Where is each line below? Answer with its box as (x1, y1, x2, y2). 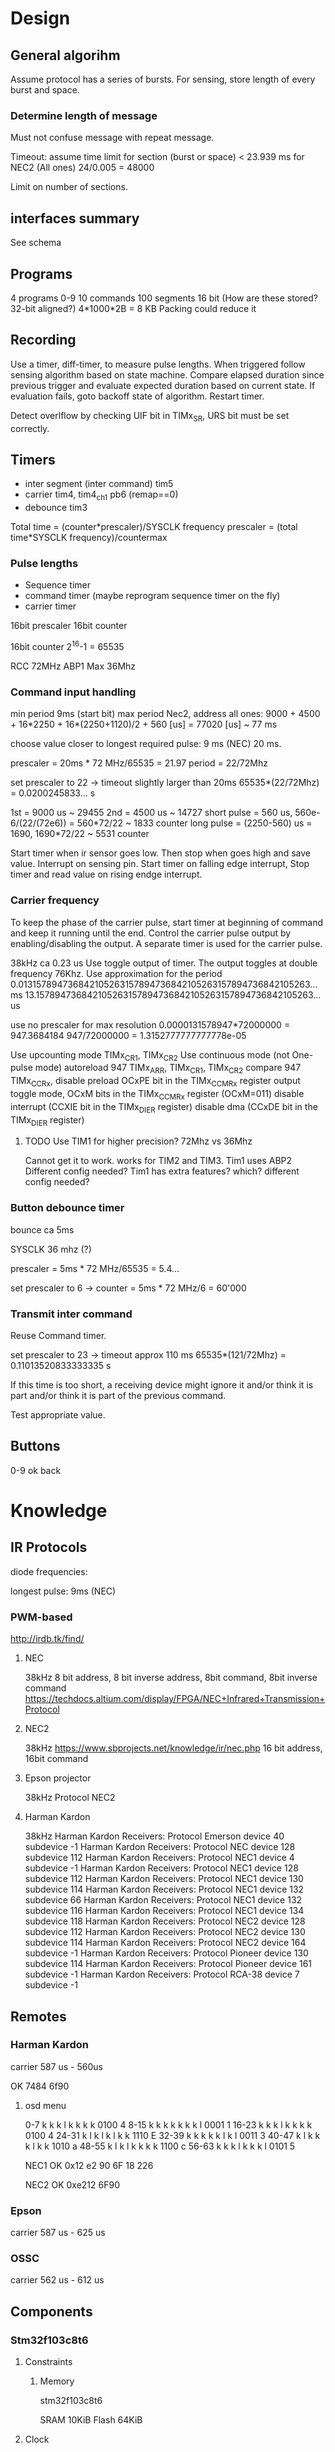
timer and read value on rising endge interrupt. (10, 868, 203, 881)
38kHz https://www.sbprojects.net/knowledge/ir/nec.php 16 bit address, (24, 1742, 323, 1754)
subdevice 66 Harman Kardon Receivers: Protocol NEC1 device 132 (24, 1894, 303, 1906)
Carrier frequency (10, 893, 100, 907)
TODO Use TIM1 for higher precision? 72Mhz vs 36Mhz (24, 1135, 253, 1147)
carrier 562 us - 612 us (10, 2274, 105, 2286)
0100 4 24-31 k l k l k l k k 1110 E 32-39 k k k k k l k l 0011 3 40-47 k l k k (24, 2129, 321, 2141)
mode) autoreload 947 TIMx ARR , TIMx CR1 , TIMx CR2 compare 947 (34, 1062, 302, 1076)
